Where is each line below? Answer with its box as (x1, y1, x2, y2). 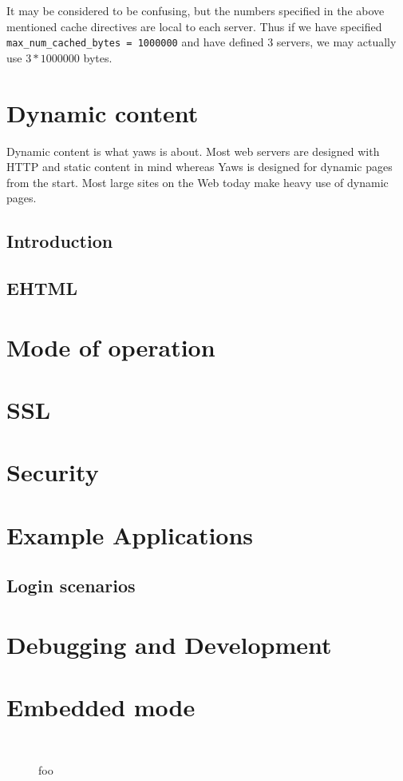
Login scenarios (6, 573, 136, 598)
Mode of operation (6, 330, 215, 363)
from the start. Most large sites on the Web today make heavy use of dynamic (6, 173, 389, 190)
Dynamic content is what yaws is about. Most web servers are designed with (6, 142, 380, 159)
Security (6, 456, 99, 488)
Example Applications (6, 518, 254, 551)
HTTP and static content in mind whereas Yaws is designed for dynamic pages (6, 158, 393, 175)
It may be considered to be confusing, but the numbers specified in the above (6, 2, 385, 18)
